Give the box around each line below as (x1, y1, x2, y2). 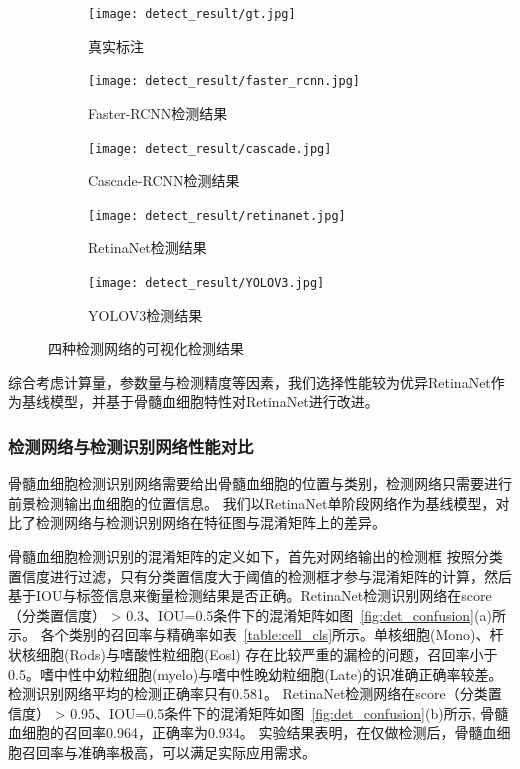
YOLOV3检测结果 (88, 304, 203, 325)
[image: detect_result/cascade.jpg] (88, 141, 332, 156)
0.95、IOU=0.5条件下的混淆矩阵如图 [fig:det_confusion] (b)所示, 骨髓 (70, 702, 509, 723)
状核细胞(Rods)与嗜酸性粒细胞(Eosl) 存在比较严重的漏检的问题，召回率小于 (8, 644, 498, 664)
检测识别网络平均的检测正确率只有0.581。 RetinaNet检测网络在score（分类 (8, 683, 488, 704)
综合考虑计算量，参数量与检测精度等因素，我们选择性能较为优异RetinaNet (8, 371, 491, 392)
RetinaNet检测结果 (88, 237, 207, 258)
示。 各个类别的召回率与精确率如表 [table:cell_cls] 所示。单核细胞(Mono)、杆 (8, 624, 504, 645)
